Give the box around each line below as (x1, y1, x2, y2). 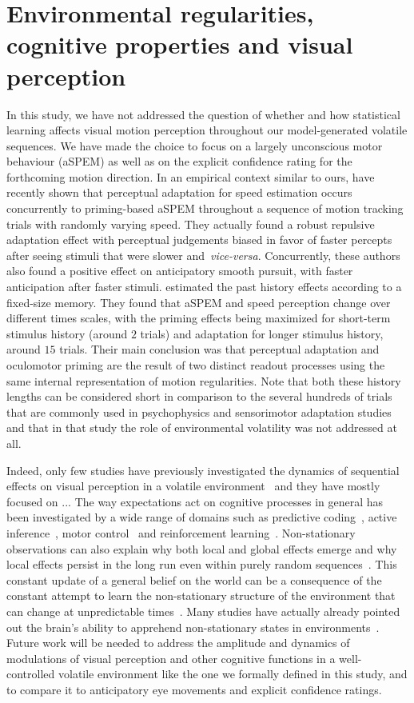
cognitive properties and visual (6, 28, 353, 61)
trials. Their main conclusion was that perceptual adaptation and (59, 341, 380, 357)
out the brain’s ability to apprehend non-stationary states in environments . (6, 618, 380, 635)
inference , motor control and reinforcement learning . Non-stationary (6, 524, 356, 541)
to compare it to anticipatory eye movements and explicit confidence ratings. (6, 681, 382, 697)
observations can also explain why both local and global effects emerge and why (6, 540, 397, 557)
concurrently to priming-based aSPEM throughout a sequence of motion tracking (6, 200, 404, 217)
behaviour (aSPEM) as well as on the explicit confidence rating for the (6, 153, 352, 170)
